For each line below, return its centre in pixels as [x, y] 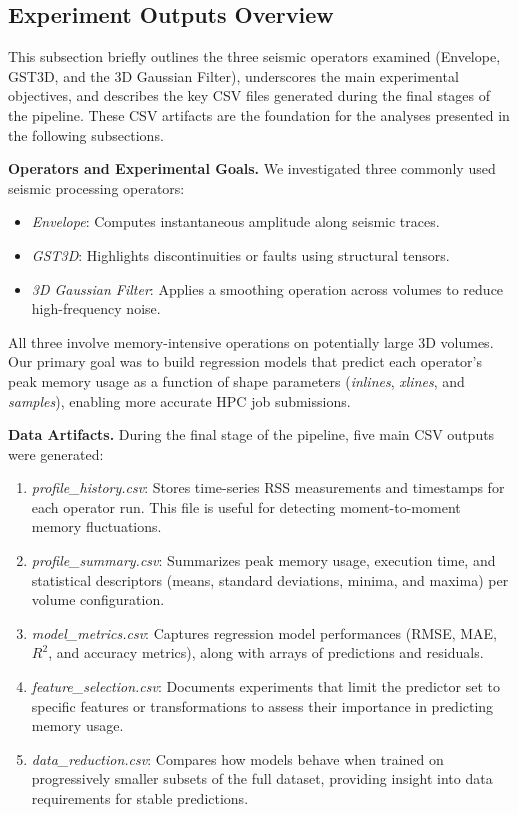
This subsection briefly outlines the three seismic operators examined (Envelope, [254, 56]
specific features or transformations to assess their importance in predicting [262, 705]
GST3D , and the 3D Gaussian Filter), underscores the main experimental [233, 75]
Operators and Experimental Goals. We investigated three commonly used [252, 168]
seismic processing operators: [96, 187]
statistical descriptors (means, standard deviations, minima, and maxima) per [270, 579]
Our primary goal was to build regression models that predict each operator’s [245, 361]
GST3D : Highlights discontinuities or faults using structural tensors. [240, 254]
